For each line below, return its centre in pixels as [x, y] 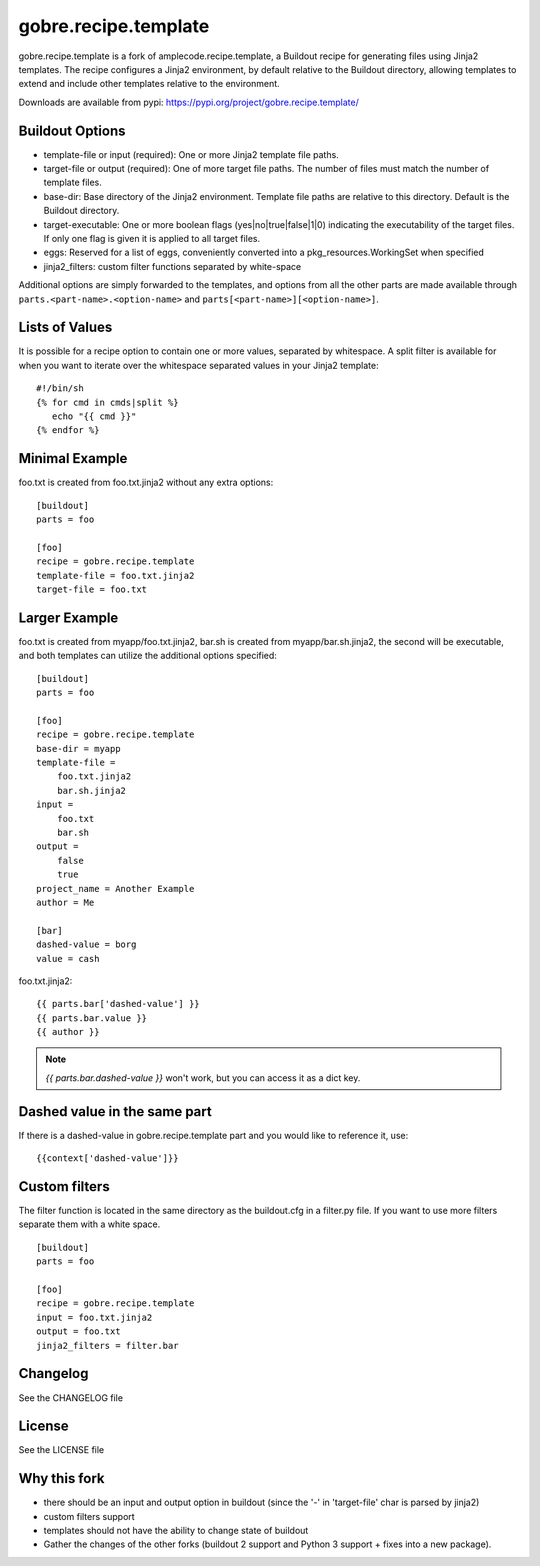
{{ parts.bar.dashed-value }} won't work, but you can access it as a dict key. [203, 1077]
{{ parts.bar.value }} [92, 1018]
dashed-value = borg [86, 944]
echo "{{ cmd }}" [94, 416]
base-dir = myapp [78, 748]
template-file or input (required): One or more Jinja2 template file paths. [191, 154]
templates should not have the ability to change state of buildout [176, 1531]
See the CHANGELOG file [71, 1397]
